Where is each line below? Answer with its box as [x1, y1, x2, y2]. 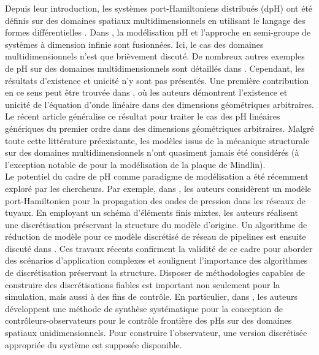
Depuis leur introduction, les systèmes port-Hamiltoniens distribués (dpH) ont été [5, 2, 313, 14]
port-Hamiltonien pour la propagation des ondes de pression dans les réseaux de [5, 194, 306, 207]
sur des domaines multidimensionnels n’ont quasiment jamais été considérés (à [5, 146, 299, 159]
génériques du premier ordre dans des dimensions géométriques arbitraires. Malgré [5, 121, 314, 134]
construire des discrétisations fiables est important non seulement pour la [5, 278, 280, 291]
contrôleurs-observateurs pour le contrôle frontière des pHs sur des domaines [5, 314, 292, 327]
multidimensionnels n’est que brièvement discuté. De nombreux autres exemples [5, 50, 305, 63]
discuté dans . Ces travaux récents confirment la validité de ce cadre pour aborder [5, 242, 313, 254]
